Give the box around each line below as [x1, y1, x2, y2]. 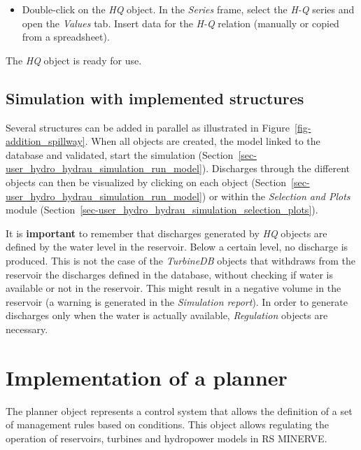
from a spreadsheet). [22, 29, 110, 44]
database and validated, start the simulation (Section [6, 147, 234, 162]
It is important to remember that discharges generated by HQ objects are [6, 225, 327, 240]
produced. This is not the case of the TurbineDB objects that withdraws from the [6, 253, 356, 267]
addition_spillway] [6, 134, 85, 148]
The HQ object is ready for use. [6, 52, 142, 67]
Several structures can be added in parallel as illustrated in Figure [6, 120, 290, 134]
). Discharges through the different [201, 161, 351, 176]
